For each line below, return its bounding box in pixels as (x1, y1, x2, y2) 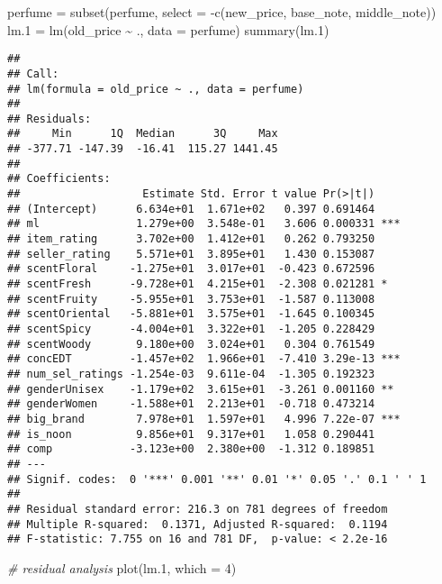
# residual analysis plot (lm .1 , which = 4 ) (7, 558, 237, 577)
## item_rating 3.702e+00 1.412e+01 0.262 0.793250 (7, 233, 375, 246)
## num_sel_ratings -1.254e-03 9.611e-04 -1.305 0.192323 (7, 367, 375, 380)
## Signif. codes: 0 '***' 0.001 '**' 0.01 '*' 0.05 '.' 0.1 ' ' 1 (7, 472, 427, 486)
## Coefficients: (7, 172, 111, 186)
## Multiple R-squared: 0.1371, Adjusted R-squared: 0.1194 (7, 517, 388, 531)
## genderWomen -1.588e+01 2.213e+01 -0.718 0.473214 (7, 397, 375, 411)
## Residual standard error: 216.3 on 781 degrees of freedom (7, 502, 388, 516)
